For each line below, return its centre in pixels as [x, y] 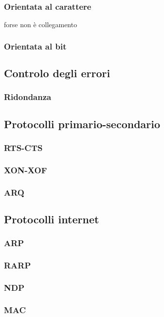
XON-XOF [26, 170]
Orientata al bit [35, 46]
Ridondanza [28, 97]
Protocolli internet [52, 219]
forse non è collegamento [41, 25]
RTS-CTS [23, 147]
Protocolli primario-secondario [82, 124]
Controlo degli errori [57, 73]
